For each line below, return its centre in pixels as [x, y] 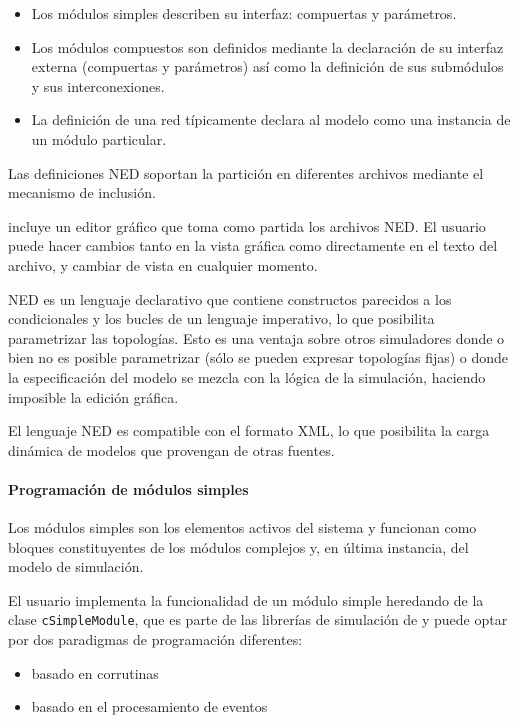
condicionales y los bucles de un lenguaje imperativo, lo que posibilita [221, 318]
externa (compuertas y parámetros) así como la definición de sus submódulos [267, 66]
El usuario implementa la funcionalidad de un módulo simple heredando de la [246, 599]
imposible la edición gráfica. [93, 396]
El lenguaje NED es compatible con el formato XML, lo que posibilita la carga [249, 430]
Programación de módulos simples [128, 488]
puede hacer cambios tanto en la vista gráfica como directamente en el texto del [253, 245]
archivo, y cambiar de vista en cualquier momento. [163, 264]
